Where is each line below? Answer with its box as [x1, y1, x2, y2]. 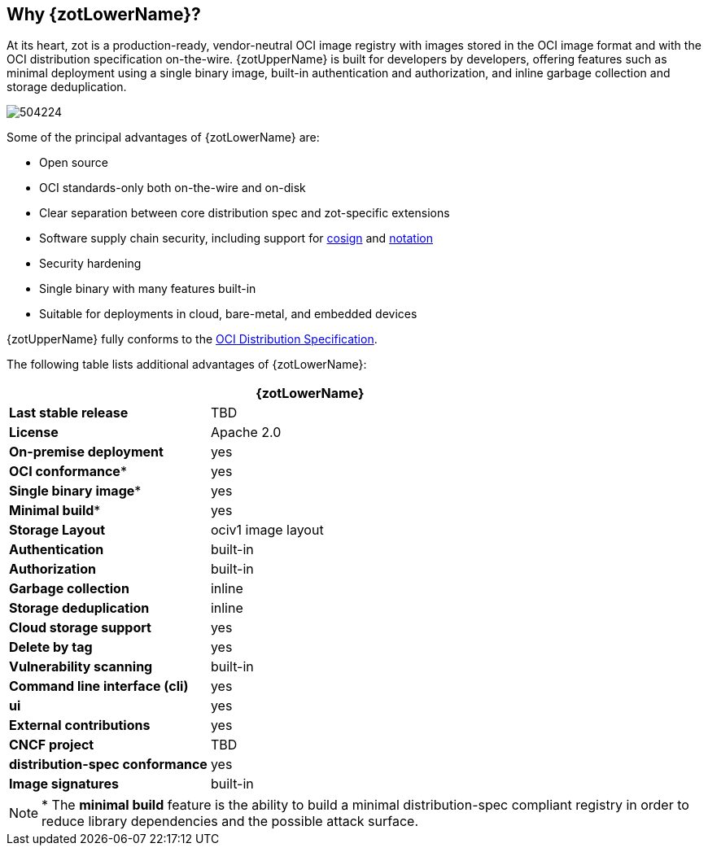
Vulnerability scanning [9, 658, 153, 675]
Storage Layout [9, 522, 106, 539]
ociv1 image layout [210, 522, 324, 539]
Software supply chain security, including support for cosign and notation [39, 231, 433, 246]
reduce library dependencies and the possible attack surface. [42, 813, 419, 830]
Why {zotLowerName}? [7, 4, 201, 24]
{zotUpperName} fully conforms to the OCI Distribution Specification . [7, 332, 378, 347]
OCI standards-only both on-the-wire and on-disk [39, 181, 306, 195]
